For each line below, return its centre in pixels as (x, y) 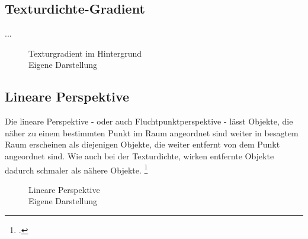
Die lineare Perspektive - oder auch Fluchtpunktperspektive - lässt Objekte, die (149, 121)
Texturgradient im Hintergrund (85, 53)
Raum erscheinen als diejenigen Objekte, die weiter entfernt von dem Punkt (142, 144)
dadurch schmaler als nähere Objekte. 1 (76, 169)
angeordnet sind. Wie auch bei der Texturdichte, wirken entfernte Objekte (139, 155)
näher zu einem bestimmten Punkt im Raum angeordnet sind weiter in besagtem (152, 132)
